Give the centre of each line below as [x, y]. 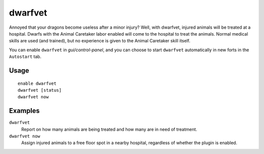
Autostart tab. [25, 57]
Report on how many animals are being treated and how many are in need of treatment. [109, 129]
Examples [24, 111]
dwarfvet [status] [40, 90]
